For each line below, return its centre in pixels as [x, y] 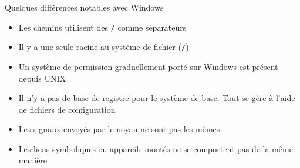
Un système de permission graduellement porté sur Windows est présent [148, 66]
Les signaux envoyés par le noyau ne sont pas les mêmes [119, 129]
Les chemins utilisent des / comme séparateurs [102, 27]
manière [33, 160]
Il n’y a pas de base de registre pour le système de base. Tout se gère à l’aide [157, 98]
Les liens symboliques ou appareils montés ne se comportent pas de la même [156, 148]
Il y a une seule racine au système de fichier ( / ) [104, 47]
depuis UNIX [42, 78]
